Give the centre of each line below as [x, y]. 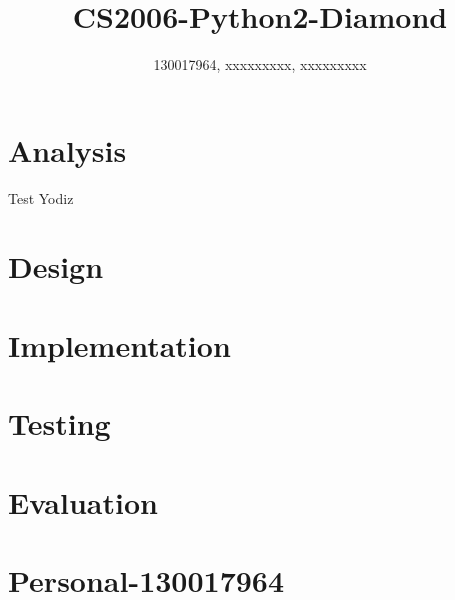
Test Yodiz [41, 197]
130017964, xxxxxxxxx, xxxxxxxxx [260, 64]
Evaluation [83, 501]
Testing [59, 423]
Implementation [119, 344]
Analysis [67, 149]
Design [56, 266]
